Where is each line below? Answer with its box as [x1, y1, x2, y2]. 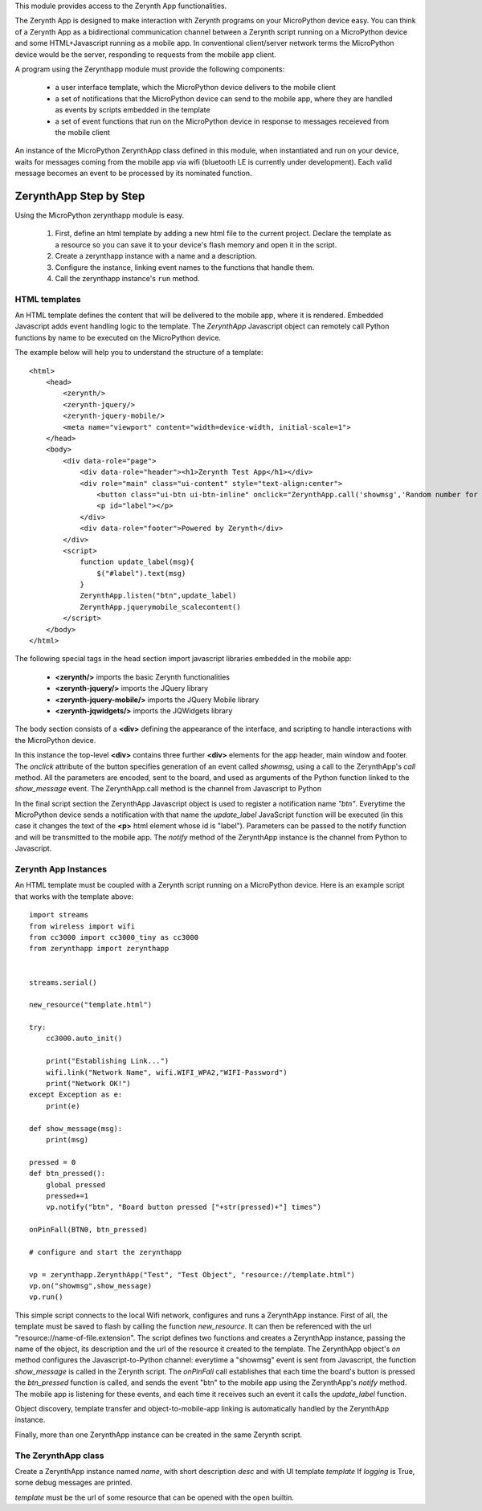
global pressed [45, 1180, 106, 1189]
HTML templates [14, 293, 81, 304]
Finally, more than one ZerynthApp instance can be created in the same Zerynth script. [14, 1430, 303, 1440]
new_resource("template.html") [29, 1000, 153, 1010]
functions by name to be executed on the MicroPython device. [14, 333, 221, 342]
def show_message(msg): [29, 1124, 123, 1133]
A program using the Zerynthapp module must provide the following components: [14, 64, 285, 74]
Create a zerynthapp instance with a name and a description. [55, 251, 257, 261]
